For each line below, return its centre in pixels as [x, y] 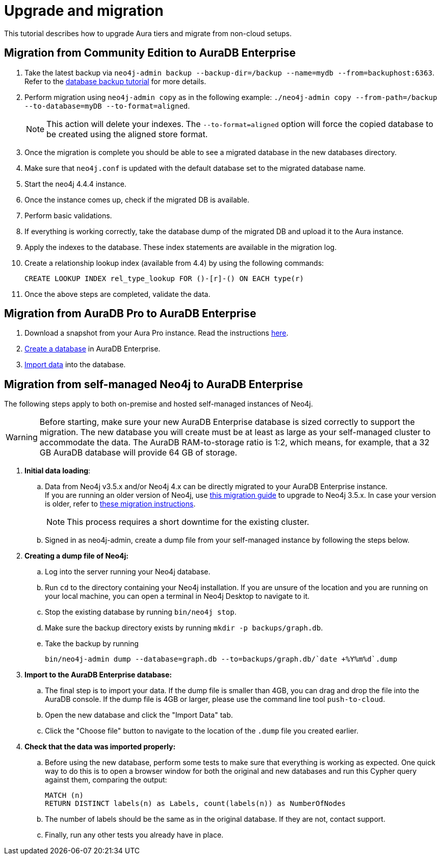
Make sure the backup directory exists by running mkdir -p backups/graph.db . [184, 628]
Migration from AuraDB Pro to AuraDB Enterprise [130, 314]
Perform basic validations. [68, 215]
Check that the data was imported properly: [100, 747]
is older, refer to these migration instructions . [120, 504]
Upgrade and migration [84, 11]
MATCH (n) [64, 795]
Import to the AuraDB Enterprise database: [98, 675]
